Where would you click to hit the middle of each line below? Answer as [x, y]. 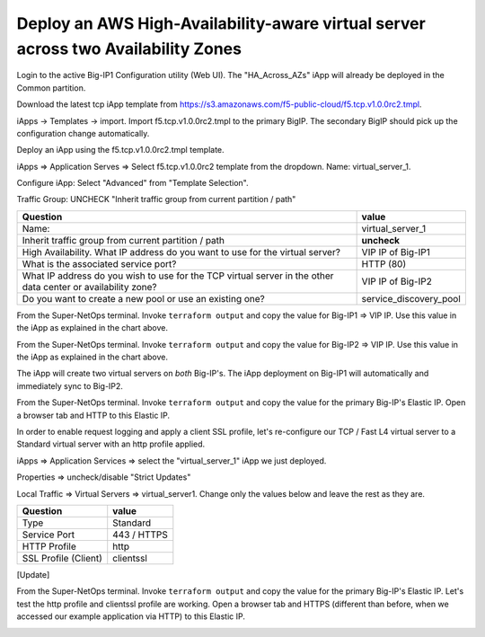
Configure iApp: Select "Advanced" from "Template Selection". [132, 183]
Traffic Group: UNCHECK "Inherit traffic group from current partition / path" [156, 199]
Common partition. [51, 88]
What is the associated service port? [99, 263]
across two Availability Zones [129, 49]
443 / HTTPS [140, 535]
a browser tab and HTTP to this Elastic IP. [93, 415]
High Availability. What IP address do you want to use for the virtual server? [181, 252]
